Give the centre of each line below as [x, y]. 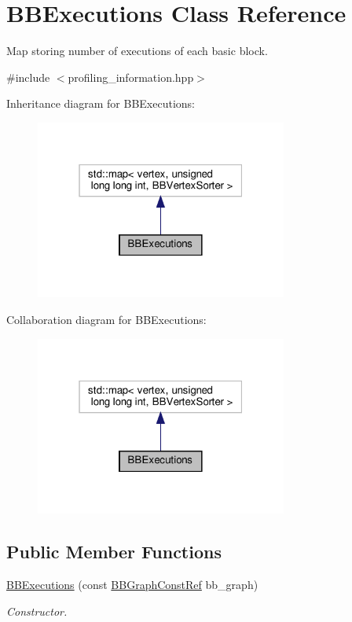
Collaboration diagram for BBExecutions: [106, 320]
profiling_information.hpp [131, 77]
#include [28, 77]
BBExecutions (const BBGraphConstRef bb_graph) [132, 584]
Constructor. [37, 611]
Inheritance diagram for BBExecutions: [101, 103]
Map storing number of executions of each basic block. [137, 51]
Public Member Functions [114, 552]
